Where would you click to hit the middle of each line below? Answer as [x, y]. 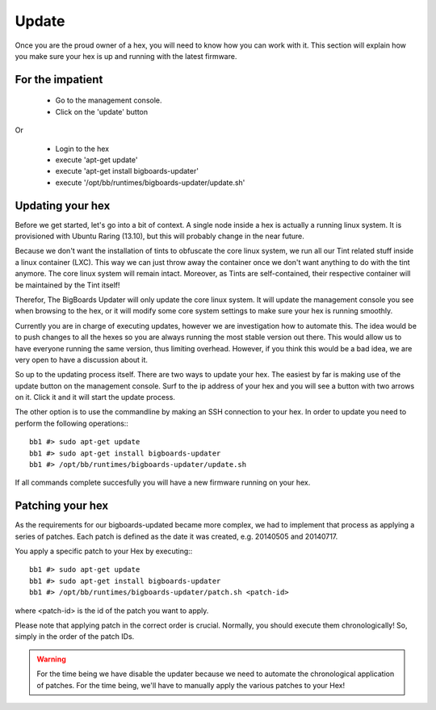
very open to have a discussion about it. [82, 359]
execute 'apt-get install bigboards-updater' [127, 171]
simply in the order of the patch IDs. [75, 636]
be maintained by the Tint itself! [67, 285]
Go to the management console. [109, 100]
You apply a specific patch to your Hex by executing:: [104, 551]
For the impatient [59, 80]
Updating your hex [63, 206]
